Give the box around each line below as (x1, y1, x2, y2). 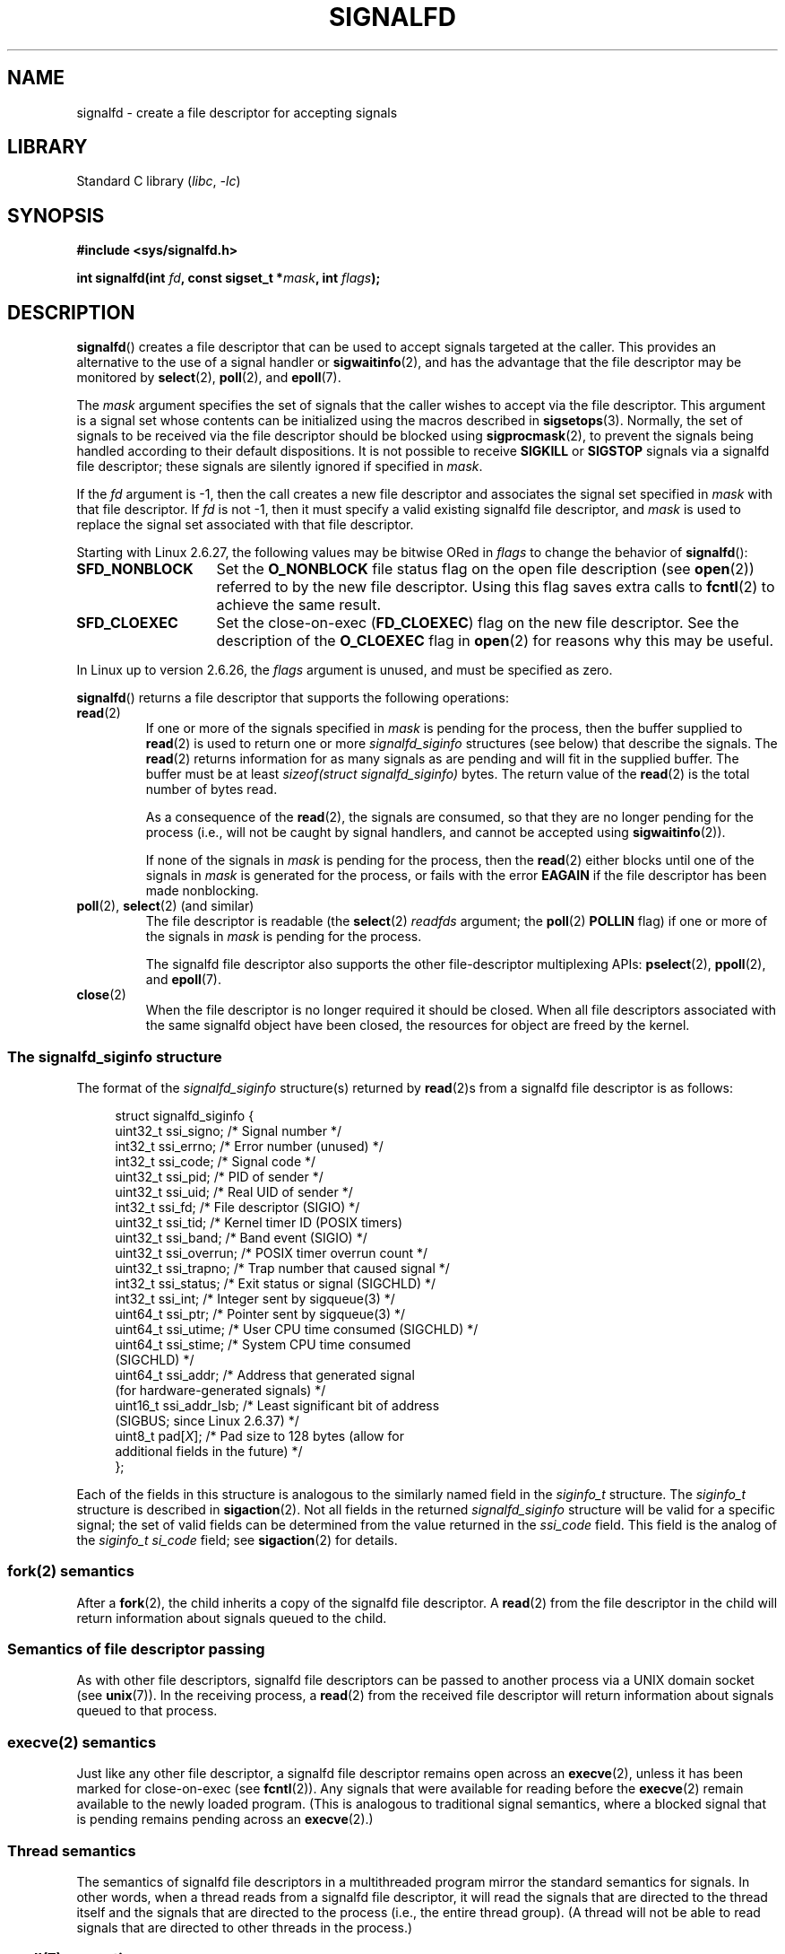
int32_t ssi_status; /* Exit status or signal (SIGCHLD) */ (115, 1275, 436, 1291)
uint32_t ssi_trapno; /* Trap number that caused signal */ (115, 1260, 450, 1276)
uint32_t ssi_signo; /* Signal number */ (115, 1122, 341, 1138)
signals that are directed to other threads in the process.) (76, 1919, 413, 1935)
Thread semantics (7, 1841, 136, 1860)
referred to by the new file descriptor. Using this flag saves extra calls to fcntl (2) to (216, 578, 775, 597)
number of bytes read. (145, 781, 278, 798)
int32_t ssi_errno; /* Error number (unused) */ (115, 1138, 384, 1154)
